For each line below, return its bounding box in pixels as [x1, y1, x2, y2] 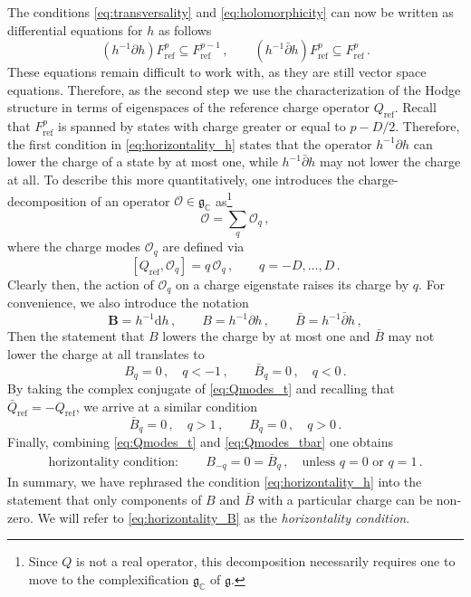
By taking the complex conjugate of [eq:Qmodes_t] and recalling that [7, 378, 395, 397]
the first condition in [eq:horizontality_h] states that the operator [7, 134, 372, 153]
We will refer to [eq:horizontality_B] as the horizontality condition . [37, 507, 410, 526]
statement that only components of [7, 489, 202, 508]
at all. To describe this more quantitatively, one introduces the [7, 169, 355, 188]
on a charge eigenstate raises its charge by [176, 274, 409, 293]
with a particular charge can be [257, 489, 433, 508]
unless [302, 455, 336, 469]
